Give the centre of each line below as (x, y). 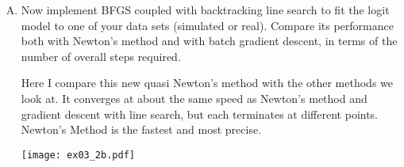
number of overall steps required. (101, 56)
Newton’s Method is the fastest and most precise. (141, 129)
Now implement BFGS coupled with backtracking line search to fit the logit (205, 9)
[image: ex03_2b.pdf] (78, 155)
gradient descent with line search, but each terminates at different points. (200, 114)
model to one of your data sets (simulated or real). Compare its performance (207, 25)
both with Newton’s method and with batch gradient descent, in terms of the (209, 41)
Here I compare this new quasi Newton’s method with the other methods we (207, 83)
